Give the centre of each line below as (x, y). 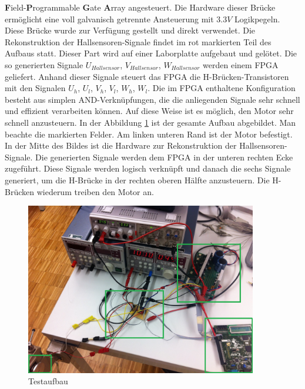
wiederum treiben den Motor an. (95, 191)
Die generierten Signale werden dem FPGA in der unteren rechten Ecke (164, 157)
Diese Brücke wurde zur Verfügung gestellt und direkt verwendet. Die (130, 30)
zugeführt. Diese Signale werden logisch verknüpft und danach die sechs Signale (148, 168)
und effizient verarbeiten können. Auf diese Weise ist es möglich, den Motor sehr (149, 111)
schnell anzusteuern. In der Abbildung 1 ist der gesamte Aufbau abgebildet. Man (150, 122)
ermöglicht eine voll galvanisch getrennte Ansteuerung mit (109, 19)
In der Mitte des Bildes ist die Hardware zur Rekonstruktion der (121, 145)
